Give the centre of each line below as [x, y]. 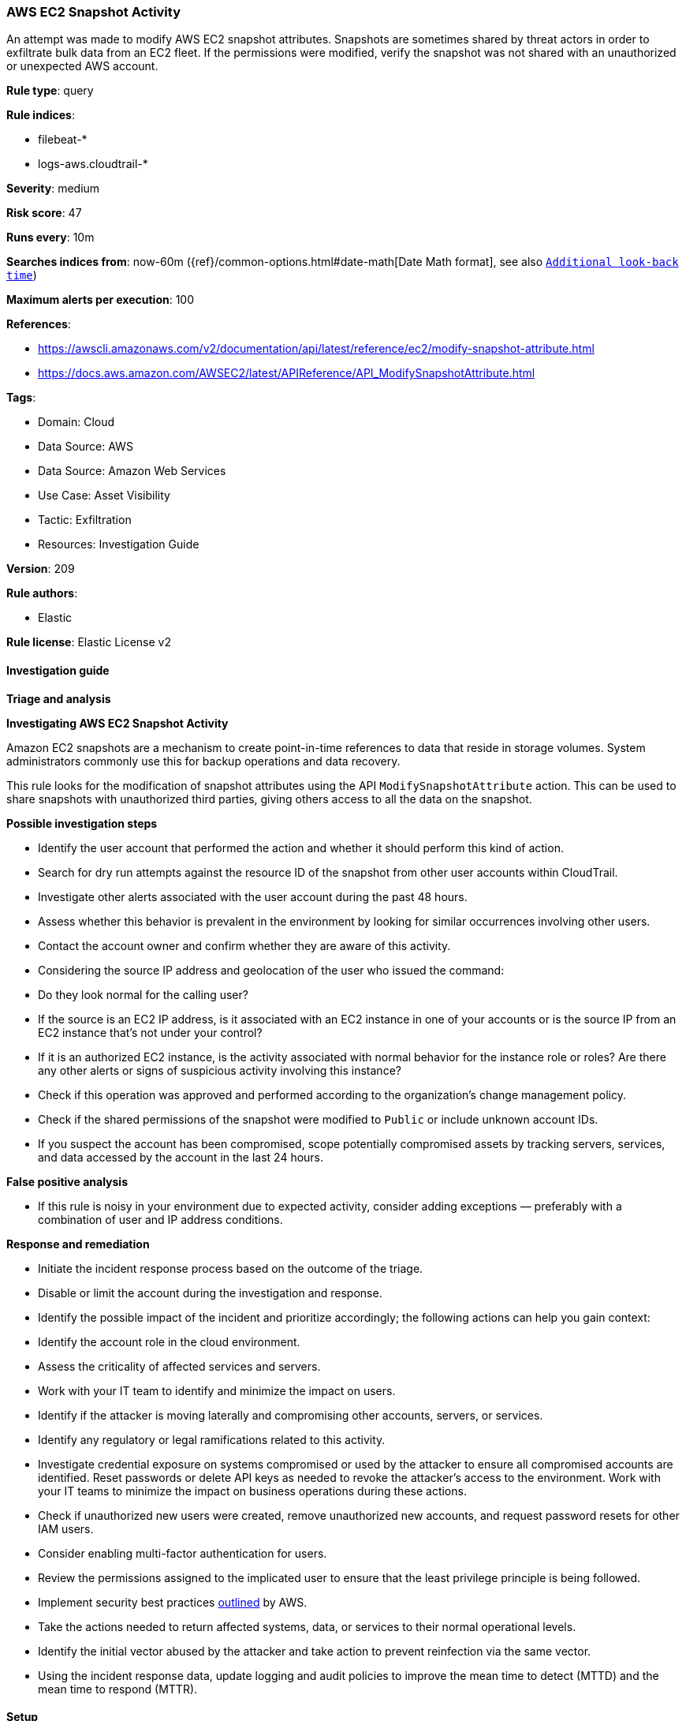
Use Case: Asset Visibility [104, 496]
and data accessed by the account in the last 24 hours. [181, 1157]
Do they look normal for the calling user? [143, 994]
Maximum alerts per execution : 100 [101, 300]
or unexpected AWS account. [82, 66]
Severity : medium [53, 189]
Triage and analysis [59, 698]
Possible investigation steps [82, 823]
